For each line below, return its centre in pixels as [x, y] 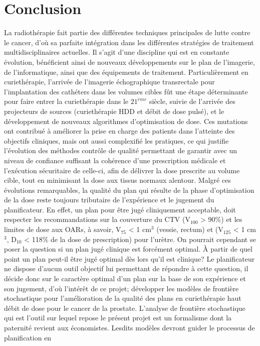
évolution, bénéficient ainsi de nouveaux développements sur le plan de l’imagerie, [129, 62]
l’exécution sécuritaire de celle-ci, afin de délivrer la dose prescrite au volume [122, 170]
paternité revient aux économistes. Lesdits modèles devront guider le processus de [129, 327]
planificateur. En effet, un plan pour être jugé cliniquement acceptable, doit [120, 209]
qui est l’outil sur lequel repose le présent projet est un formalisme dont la [118, 318]
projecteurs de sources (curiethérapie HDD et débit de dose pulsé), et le [114, 111]
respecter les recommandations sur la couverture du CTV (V [97, 219]
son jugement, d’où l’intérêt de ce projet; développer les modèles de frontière [121, 288]
